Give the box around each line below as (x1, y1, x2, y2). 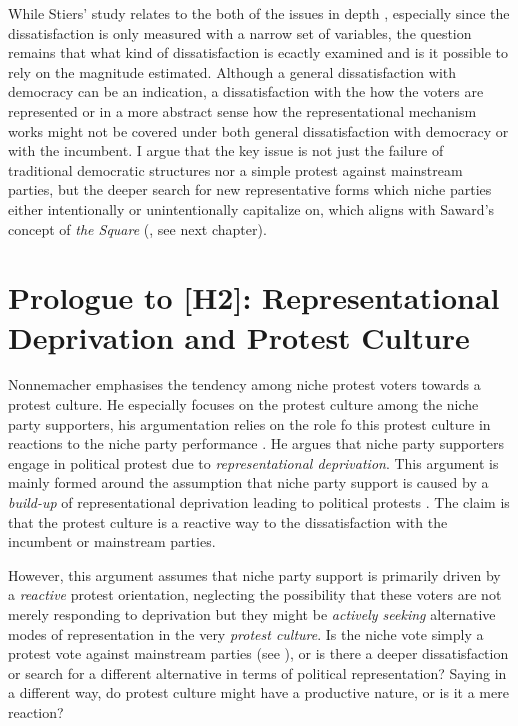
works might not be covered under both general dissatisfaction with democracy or (8, 120, 509, 141)
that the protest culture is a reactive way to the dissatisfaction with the (8, 511, 448, 532)
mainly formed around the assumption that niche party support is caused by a (8, 472, 489, 493)
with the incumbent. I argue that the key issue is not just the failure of (8, 140, 444, 161)
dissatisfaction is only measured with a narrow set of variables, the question (8, 22, 472, 43)
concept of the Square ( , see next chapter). (8, 218, 267, 239)
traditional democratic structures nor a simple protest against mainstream (8, 159, 463, 180)
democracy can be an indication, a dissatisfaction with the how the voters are (8, 81, 484, 102)
